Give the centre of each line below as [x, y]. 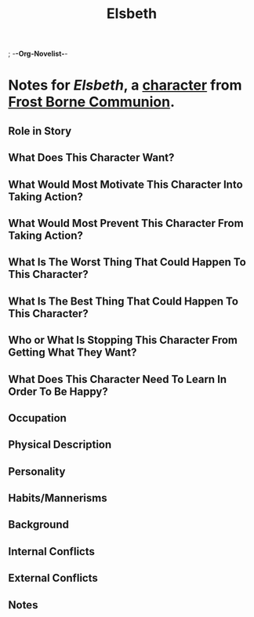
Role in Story [40, 131]
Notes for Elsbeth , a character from [125, 85]
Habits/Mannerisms [58, 498]
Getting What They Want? [73, 353]
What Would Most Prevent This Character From [126, 223]
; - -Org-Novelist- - [38, 54]
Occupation [37, 418]
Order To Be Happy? [58, 391]
